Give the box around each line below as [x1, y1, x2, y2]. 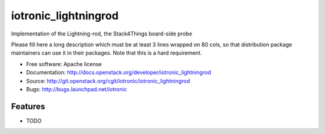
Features [11, 101, 45, 111]
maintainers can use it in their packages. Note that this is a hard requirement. [11, 49, 202, 56]
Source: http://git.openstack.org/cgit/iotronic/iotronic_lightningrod [26, 77, 190, 84]
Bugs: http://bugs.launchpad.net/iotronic [26, 85, 128, 93]
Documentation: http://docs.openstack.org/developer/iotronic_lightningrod [26, 69, 211, 76]
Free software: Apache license [26, 60, 102, 67]
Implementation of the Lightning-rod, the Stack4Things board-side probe [11, 30, 193, 37]
